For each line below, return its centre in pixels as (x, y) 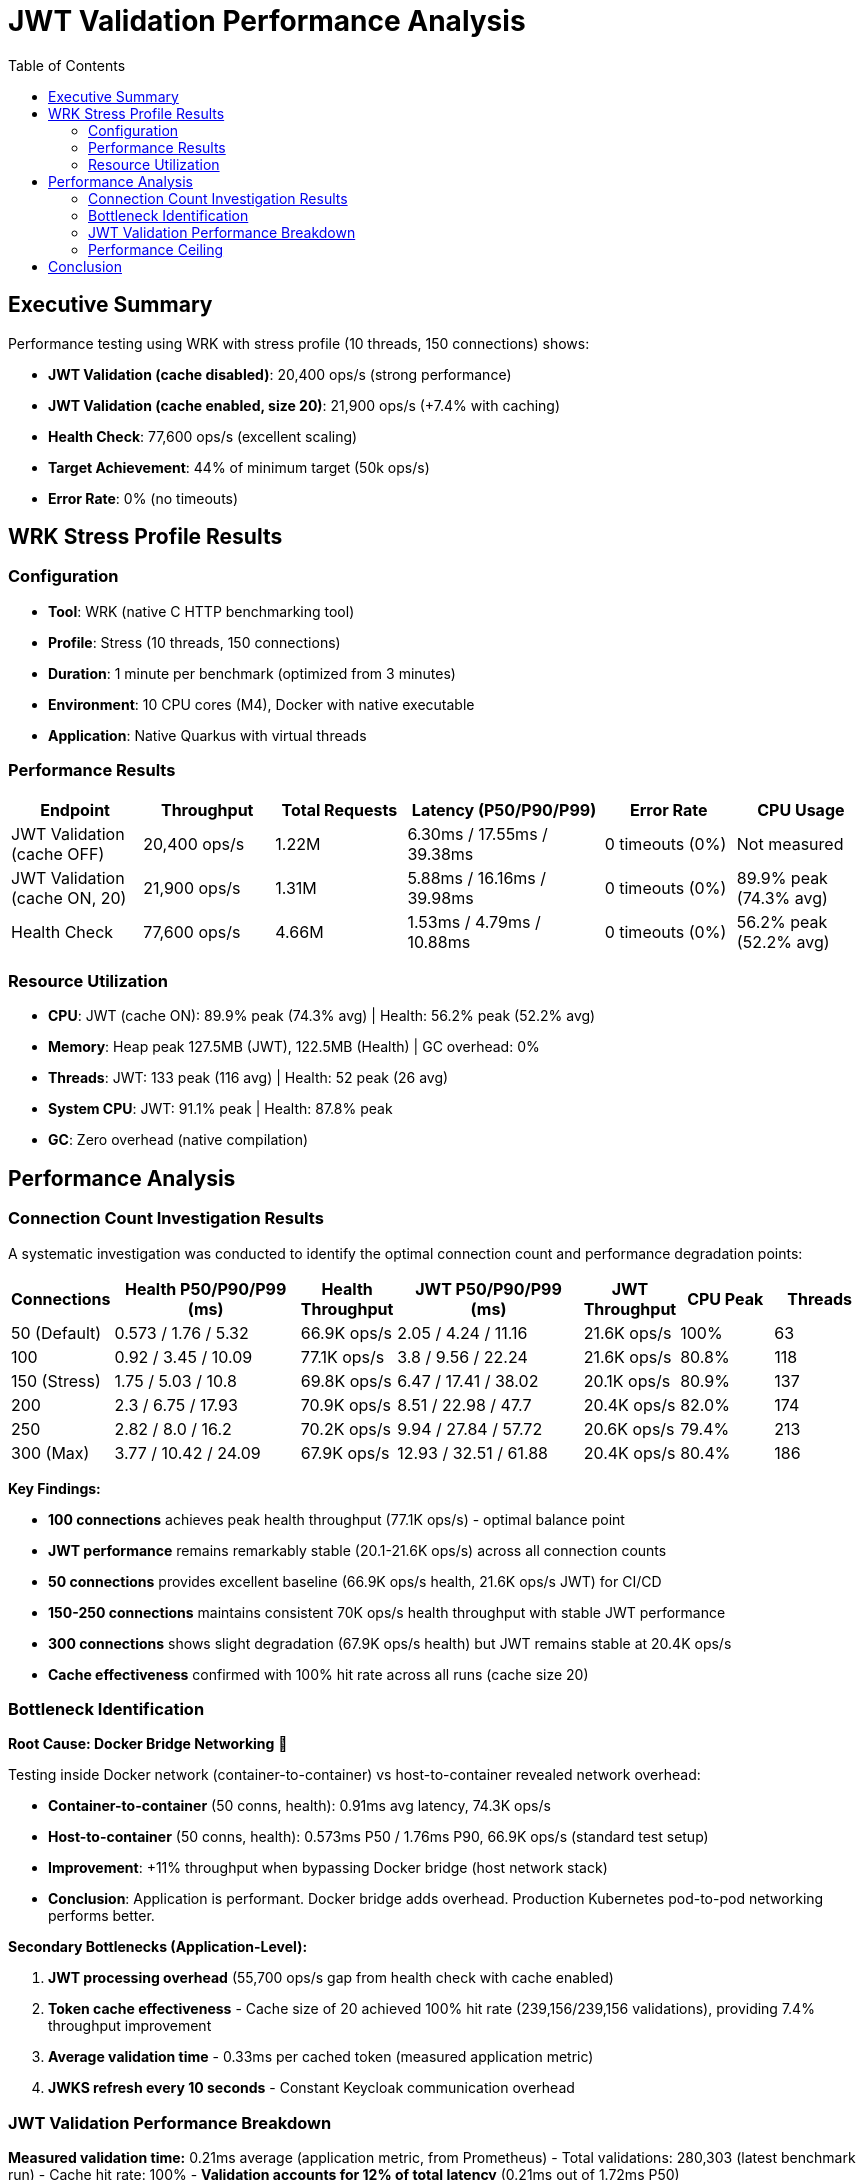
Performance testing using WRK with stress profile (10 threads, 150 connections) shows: (299, 343)
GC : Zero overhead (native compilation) (178, 1140)
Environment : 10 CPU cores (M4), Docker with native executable (261, 704)
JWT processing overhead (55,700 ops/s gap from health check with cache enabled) (331, 1978)
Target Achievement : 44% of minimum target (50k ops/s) (239, 467)
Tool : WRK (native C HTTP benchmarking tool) (201, 611)
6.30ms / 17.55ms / (477, 833)
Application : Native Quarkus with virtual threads (207, 735)
